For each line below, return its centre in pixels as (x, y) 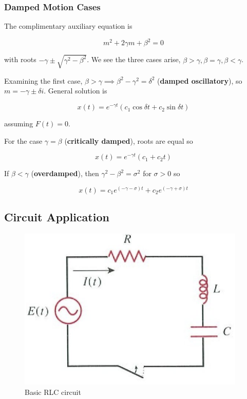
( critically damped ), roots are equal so (129, 140)
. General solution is (75, 91)
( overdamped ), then (65, 173)
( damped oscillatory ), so (200, 80)
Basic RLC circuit (53, 392)
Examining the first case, (43, 80)
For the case (23, 140)
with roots (20, 59)
